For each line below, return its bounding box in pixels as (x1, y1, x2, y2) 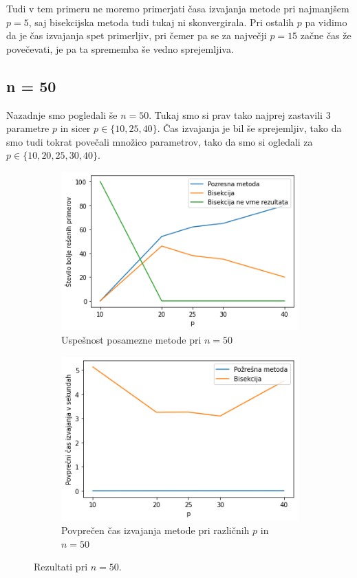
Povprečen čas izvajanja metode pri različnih (61, 523, 250, 537)
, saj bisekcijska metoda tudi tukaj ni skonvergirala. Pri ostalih (28, 14, 294, 29)
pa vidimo (305, 14, 347, 29)
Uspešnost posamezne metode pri (61, 333, 202, 347)
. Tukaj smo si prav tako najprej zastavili (149, 107, 323, 122)
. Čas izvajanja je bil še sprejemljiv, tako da (157, 121, 342, 135)
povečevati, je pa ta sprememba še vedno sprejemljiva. (6, 41, 234, 56)
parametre (6, 121, 50, 135)
